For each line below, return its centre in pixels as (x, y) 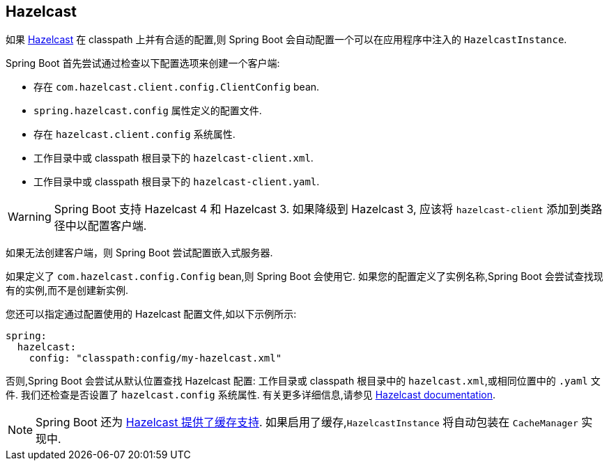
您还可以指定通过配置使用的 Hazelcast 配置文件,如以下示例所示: (151, 314)
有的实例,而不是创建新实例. (67, 290)
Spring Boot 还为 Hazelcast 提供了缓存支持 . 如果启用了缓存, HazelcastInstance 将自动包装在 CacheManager (307, 422)
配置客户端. (117, 226)
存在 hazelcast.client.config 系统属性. (134, 134)
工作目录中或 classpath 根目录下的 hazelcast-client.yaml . (177, 182)
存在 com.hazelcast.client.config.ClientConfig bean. (177, 87)
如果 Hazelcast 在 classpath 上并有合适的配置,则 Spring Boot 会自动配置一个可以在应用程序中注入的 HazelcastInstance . (286, 40)
